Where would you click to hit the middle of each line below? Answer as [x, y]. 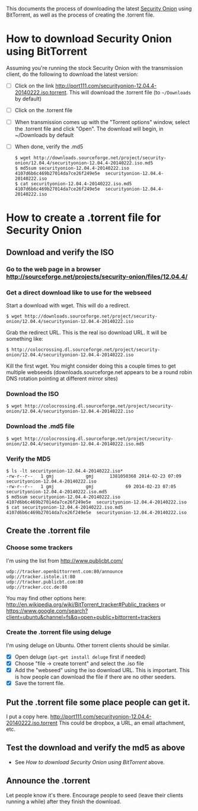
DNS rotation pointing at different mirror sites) [62, 378]
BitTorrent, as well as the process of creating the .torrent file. [80, 15]
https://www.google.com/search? [47, 610]
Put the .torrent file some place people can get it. [98, 702]
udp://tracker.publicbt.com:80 [45, 582]
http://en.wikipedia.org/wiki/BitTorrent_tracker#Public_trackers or [86, 604]
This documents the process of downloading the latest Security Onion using [99, 9]
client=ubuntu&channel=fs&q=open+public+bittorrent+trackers [84, 617]
